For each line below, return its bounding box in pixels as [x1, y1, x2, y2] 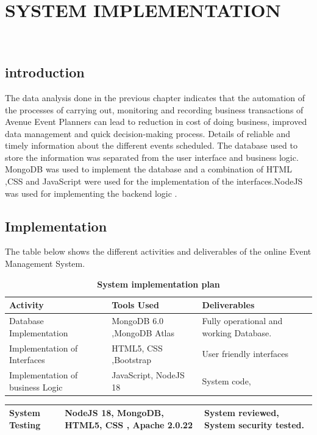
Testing [9, 418, 41, 431]
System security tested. [204, 418, 304, 431]
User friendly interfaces [202, 347, 289, 360]
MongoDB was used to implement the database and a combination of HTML [5, 163, 292, 175]
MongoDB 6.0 [112, 314, 164, 327]
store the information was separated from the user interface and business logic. [5, 150, 299, 163]
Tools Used [112, 299, 159, 311]
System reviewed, [204, 406, 279, 419]
